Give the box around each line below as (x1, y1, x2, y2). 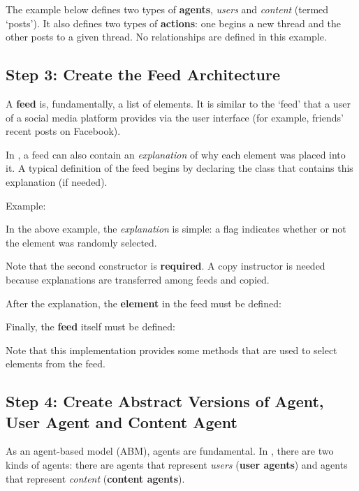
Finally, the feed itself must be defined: (6, 319, 175, 334)
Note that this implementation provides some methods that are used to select (6, 342, 337, 357)
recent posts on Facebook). (6, 124, 121, 138)
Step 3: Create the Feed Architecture (6, 64, 280, 85)
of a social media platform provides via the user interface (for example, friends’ (6, 110, 344, 124)
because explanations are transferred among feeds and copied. (6, 272, 270, 286)
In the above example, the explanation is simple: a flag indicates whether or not (6, 221, 346, 236)
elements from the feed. (6, 356, 105, 371)
